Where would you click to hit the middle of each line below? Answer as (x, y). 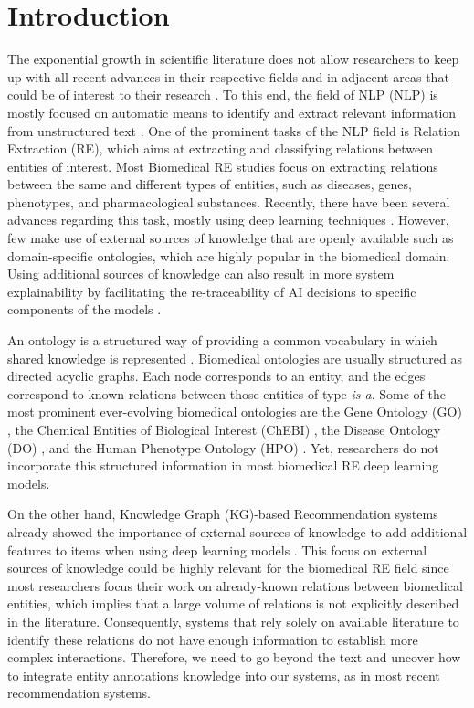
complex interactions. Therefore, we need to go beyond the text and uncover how (234, 657)
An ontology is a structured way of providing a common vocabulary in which (222, 340)
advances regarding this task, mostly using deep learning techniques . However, (228, 220)
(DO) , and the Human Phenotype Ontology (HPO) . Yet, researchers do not (223, 447)
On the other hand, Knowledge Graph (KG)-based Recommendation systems (223, 514)
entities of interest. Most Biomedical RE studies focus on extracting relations (223, 166)
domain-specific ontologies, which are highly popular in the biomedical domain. (229, 255)
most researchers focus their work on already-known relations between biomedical (235, 585)
